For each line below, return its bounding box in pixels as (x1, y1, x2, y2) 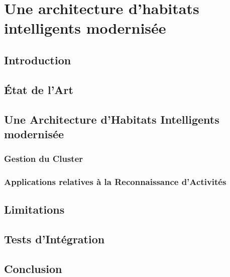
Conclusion (4, 260, 62, 276)
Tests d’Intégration (4, 231, 105, 247)
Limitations (4, 202, 65, 217)
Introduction (4, 52, 71, 67)
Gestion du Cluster (4, 152, 83, 165)
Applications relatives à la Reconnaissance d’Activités (4, 175, 226, 188)
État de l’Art (4, 81, 73, 97)
